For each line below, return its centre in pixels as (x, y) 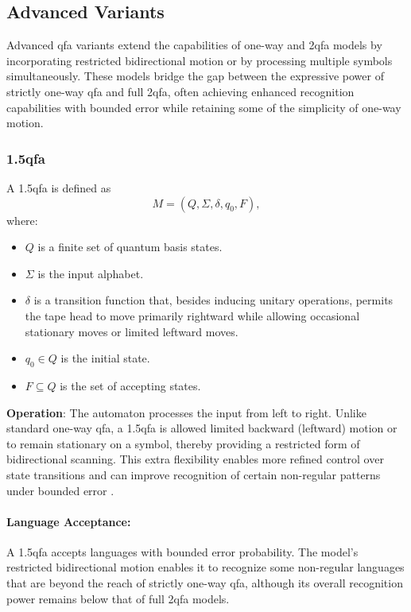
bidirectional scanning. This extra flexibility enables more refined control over (195, 459)
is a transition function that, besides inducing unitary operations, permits (213, 300)
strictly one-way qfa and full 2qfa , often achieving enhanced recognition (180, 91)
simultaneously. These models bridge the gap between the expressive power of (195, 76)
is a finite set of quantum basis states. (130, 247)
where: (22, 220)
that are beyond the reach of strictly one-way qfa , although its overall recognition (205, 583)
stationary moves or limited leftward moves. (132, 331)
